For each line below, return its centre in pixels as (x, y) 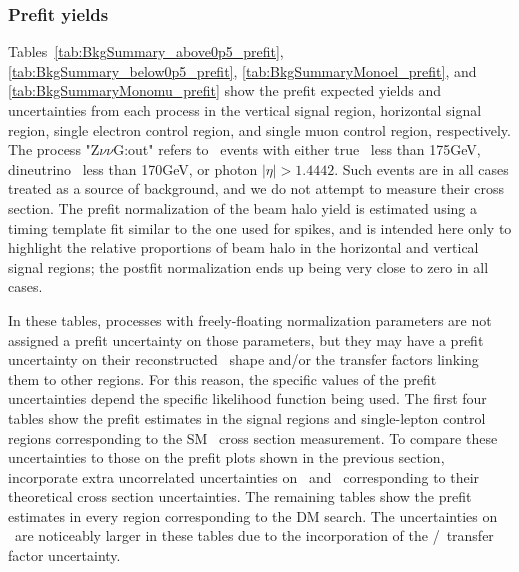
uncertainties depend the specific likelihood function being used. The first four (247, 398)
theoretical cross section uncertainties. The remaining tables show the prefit (240, 496)
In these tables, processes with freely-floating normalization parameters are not (250, 319)
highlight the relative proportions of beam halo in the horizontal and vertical (243, 247)
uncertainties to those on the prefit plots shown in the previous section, (226, 457)
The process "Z (54, 149)
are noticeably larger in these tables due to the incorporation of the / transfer (254, 535)
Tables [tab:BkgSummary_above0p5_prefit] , (146, 51)
